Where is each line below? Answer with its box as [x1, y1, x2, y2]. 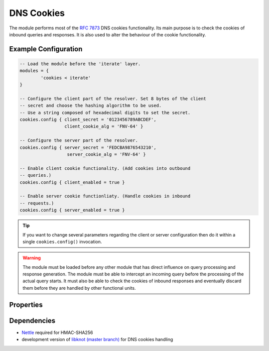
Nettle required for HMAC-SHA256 [21, 329, 93, 336]
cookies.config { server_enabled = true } [19, 207, 125, 213]
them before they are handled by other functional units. [22, 285, 136, 291]
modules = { [19, 68, 49, 74]
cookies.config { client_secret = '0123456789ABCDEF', [19, 117, 156, 122]
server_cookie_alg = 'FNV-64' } [67, 152, 146, 157]
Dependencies [9, 316, 56, 325]
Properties [9, 300, 43, 309]
